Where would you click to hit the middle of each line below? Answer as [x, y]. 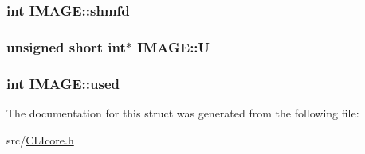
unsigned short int [66, 46]
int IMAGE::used [63, 83]
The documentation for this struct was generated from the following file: [183, 112]
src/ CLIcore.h [40, 139]
